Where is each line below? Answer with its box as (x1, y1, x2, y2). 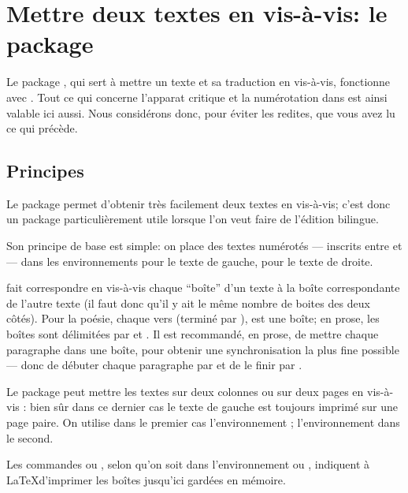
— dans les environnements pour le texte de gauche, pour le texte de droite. (6, 252, 373, 269)
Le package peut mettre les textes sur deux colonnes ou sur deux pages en (6, 383, 364, 399)
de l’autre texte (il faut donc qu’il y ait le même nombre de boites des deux (6, 294, 370, 311)
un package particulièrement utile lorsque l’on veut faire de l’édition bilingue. (6, 211, 379, 227)
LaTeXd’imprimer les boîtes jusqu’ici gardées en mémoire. (6, 471, 286, 487)
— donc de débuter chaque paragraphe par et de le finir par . (6, 357, 302, 373)
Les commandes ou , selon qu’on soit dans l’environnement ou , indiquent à (6, 456, 370, 472)
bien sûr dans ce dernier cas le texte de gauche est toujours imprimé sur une (30, 398, 398, 415)
